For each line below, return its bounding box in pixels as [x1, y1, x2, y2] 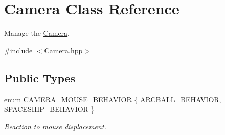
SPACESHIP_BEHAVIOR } [4, 104, 95, 115]
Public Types [4, 70, 76, 85]
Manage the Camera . [4, 28, 70, 38]
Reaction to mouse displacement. [4, 121, 106, 131]
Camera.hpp [44, 44, 83, 55]
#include [4, 44, 33, 55]
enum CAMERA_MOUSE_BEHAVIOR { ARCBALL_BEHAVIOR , [4, 94, 221, 104]
